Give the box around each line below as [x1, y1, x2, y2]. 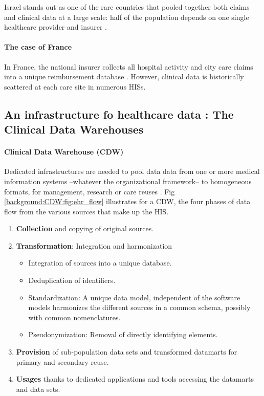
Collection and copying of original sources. [16, 223, 154, 234]
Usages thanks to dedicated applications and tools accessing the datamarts [16, 373, 254, 384]
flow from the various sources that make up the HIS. [4, 206, 169, 216]
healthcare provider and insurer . [4, 21, 107, 32]
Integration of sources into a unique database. [28, 257, 172, 268]
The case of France [4, 41, 72, 52]
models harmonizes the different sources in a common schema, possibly [28, 302, 251, 313]
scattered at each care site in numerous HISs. [4, 81, 146, 92]
